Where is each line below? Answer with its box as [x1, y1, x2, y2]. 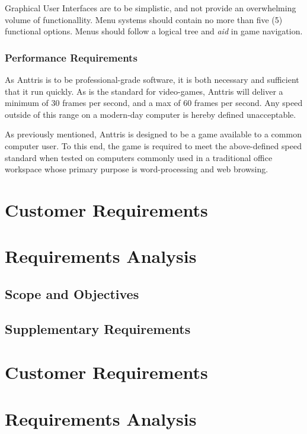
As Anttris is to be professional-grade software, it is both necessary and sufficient [5, 73, 299, 85]
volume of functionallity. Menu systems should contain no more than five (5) [5, 13, 283, 25]
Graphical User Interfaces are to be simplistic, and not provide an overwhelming [5, 2, 296, 14]
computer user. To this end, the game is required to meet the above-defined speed [5, 139, 302, 152]
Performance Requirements [5, 50, 137, 65]
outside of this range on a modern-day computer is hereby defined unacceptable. [5, 108, 296, 120]
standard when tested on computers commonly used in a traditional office [5, 151, 273, 163]
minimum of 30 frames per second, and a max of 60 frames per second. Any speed [5, 97, 303, 109]
